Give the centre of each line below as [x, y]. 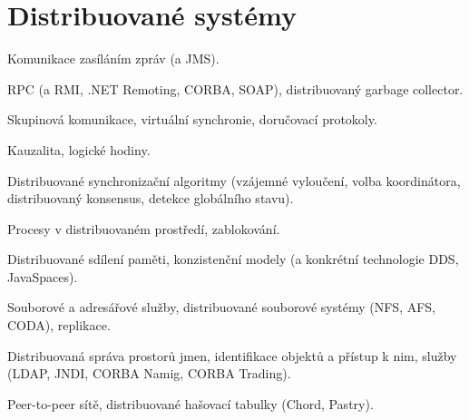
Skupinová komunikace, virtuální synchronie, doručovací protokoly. [192, 119]
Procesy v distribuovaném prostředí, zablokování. [144, 228]
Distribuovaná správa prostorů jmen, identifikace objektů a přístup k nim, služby [232, 355]
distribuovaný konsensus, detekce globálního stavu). [151, 198]
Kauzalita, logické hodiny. [79, 149]
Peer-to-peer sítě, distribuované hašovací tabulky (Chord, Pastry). [191, 403]
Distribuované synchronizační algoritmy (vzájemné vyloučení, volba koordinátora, [234, 180]
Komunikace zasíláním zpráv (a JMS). [113, 59]
